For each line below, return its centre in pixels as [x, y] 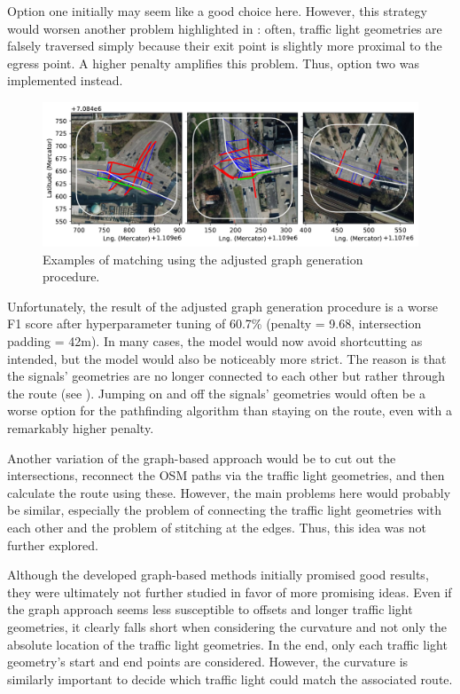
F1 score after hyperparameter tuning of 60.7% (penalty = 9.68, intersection [214, 323]
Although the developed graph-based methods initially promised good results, [218, 575]
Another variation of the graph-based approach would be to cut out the [202, 457]
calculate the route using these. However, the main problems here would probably [229, 492]
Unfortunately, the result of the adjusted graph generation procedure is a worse [222, 306]
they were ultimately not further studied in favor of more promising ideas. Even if [230, 591]
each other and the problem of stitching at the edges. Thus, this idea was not [217, 528]
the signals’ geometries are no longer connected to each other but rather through [226, 376]
